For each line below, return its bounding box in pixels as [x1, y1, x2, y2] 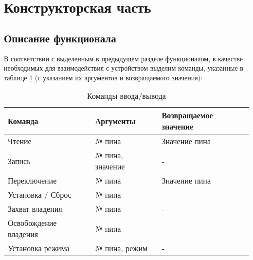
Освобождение [8, 217, 57, 229]
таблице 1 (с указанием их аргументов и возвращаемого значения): [4, 72, 202, 82]
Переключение [8, 175, 57, 186]
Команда [8, 115, 38, 127]
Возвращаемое [162, 110, 213, 121]
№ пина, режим [95, 242, 148, 254]
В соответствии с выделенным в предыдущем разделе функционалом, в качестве [4, 53, 243, 63]
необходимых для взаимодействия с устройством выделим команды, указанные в [4, 63, 243, 73]
